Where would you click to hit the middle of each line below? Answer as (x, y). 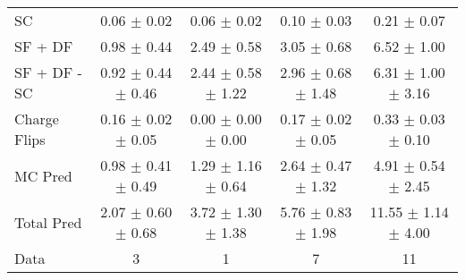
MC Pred (43, 175)
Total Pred (48, 222)
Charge (37, 119)
